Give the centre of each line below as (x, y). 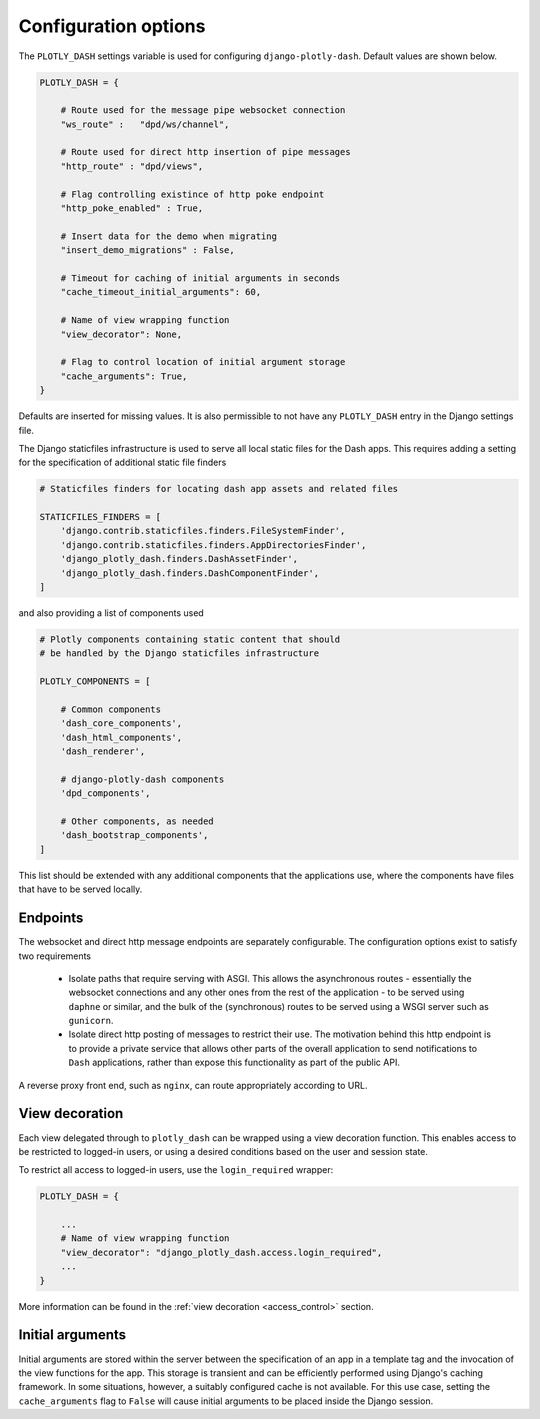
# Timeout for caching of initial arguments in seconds (200, 278)
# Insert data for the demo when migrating (168, 236)
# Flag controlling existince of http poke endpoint (192, 194)
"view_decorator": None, (121, 334)
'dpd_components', (105, 793)
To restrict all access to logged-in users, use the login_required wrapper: (176, 1170)
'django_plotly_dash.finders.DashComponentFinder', (190, 573)
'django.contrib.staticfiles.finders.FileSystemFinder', (203, 531)
